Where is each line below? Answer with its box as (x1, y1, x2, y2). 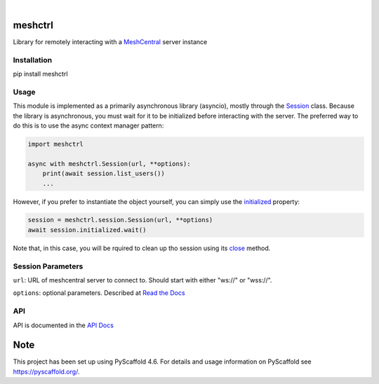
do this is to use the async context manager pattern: (13, 121, 164, 130)
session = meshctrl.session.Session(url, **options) (27, 216, 213, 224)
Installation (13, 55, 53, 64)
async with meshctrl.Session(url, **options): (27, 160, 191, 167)
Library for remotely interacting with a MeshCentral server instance (13, 37, 208, 46)
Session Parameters (13, 261, 84, 271)
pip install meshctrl (13, 70, 68, 78)
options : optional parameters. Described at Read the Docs (13, 289, 185, 297)
